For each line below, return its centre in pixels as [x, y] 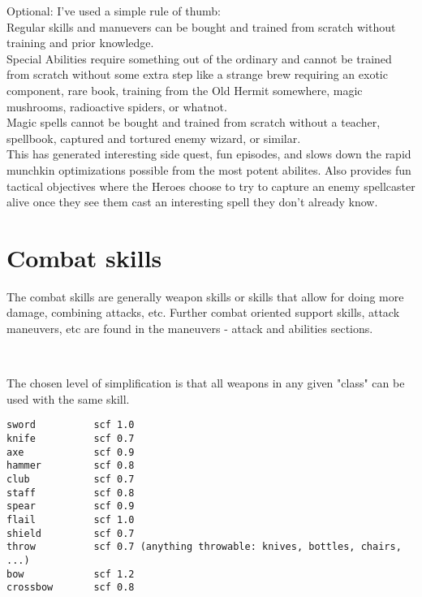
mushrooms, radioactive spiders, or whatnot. [117, 106]
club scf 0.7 [71, 480]
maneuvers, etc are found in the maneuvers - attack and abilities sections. [190, 329]
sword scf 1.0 [71, 425]
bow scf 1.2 [71, 574]
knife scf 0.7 [71, 439]
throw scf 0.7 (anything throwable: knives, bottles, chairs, [204, 547]
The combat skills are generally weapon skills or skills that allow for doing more [205, 296]
